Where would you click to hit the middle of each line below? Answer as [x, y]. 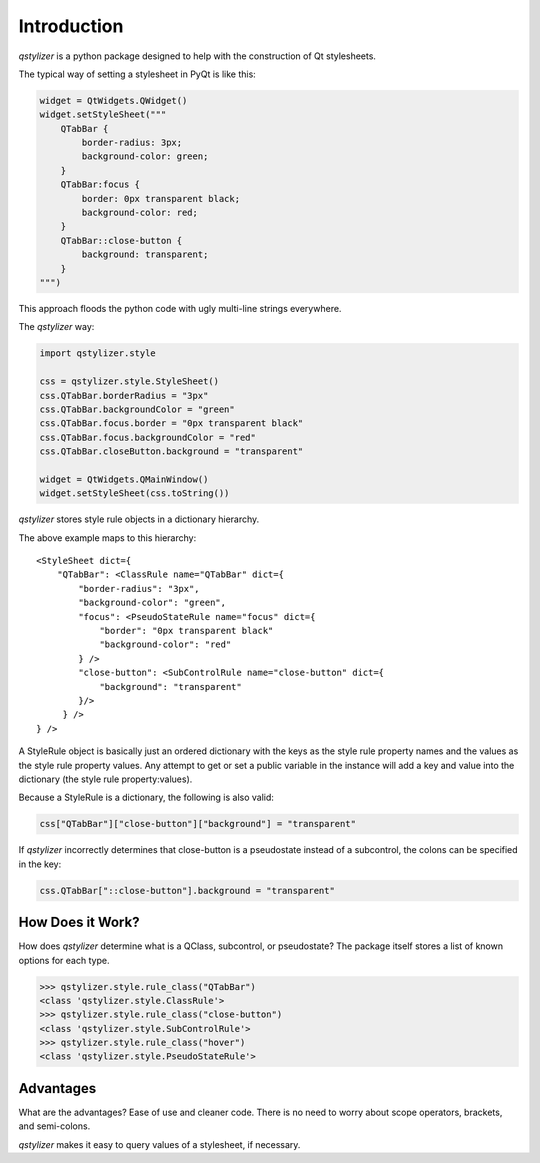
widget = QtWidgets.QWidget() [113, 100]
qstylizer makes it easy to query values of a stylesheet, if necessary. [159, 1144]
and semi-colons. [54, 1126]
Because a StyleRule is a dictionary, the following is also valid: [146, 797]
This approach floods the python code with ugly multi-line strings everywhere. [180, 308]
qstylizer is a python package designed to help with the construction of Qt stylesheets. [197, 56]
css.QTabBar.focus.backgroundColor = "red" [148, 437]
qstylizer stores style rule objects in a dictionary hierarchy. [139, 519]
